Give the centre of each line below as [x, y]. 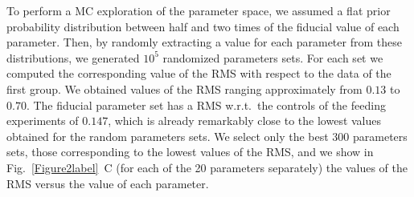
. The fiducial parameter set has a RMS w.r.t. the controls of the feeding [206, 105]
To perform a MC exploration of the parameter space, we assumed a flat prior [199, 10]
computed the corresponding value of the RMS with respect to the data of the [199, 73]
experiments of [43, 121]
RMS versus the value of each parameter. [108, 183]
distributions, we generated [73, 57]
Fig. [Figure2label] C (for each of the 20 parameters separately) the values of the [207, 167]
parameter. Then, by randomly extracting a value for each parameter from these [204, 42]
